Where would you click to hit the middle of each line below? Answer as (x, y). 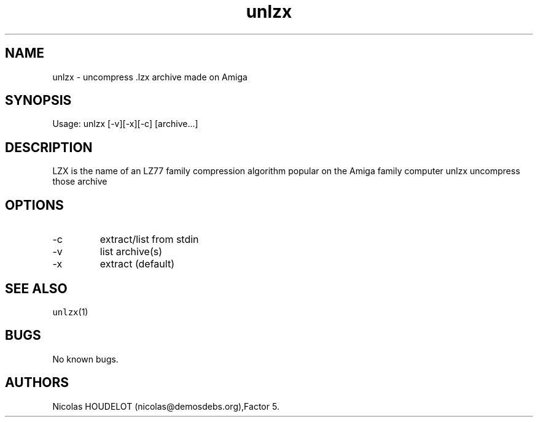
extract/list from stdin (149, 240)
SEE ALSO (36, 288)
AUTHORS (37, 383)
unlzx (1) (70, 312)
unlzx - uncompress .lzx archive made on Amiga (150, 77)
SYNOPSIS (38, 101)
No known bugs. (85, 359)
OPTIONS (34, 205)
